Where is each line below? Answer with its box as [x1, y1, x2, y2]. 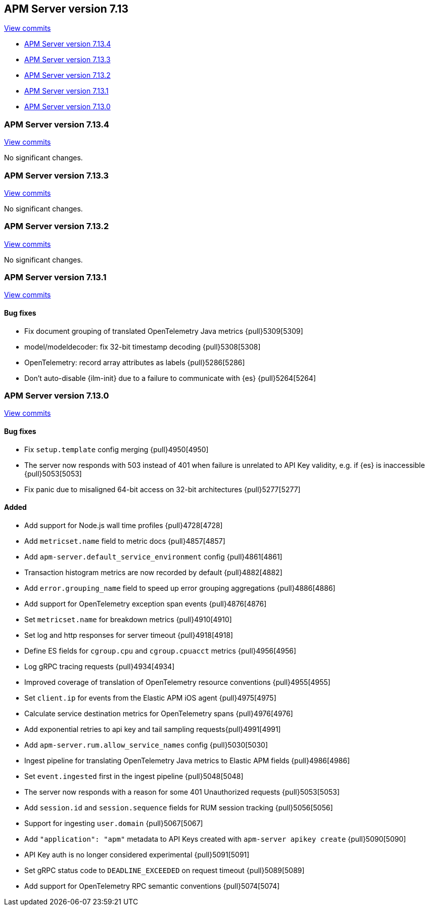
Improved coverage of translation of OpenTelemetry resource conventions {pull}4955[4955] [24, 677, 330, 686]
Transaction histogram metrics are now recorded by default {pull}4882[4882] [24, 568, 282, 577]
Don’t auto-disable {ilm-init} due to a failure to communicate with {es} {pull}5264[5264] [24, 373, 316, 382]
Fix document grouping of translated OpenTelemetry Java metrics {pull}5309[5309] [24, 326, 303, 335]
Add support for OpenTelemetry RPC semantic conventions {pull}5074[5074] [24, 881, 280, 890]
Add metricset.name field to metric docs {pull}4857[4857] [24, 536, 225, 545]
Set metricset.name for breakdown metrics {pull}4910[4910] [24, 615, 232, 624]
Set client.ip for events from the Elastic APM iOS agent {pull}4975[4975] [24, 693, 276, 702]
